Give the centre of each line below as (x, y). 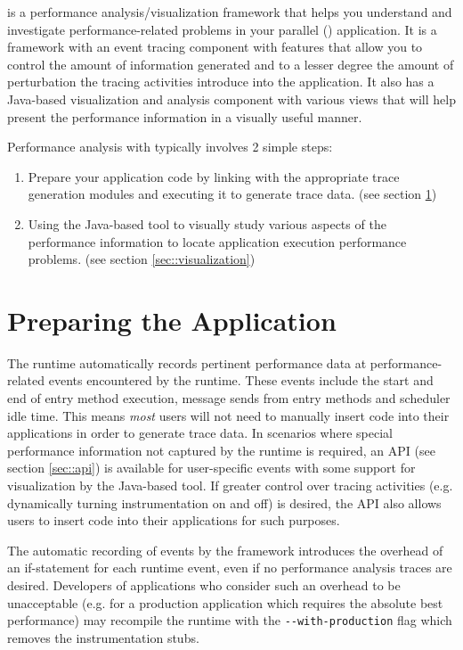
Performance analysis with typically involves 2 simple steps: (170, 147)
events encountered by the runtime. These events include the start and (241, 380)
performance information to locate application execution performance (217, 241)
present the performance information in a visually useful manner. (185, 116)
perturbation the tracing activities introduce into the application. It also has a (221, 82)
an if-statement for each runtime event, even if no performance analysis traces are (230, 568)
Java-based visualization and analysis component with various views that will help (231, 99)
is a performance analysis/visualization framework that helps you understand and (230, 12)
